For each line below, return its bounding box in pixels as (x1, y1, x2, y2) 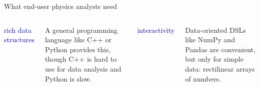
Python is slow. (44, 73, 92, 84)
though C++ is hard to (44, 54, 117, 64)
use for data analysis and (44, 63, 121, 74)
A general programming (44, 24, 118, 35)
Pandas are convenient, (185, 44, 255, 54)
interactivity (137, 24, 175, 35)
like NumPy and (185, 34, 235, 45)
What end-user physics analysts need (4, 1, 117, 11)
